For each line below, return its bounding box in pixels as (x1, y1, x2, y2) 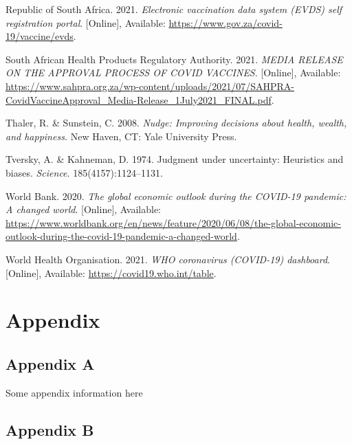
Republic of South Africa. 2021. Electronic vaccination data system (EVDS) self (5, 2, 342, 16)
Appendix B (5, 419, 94, 440)
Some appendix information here (5, 385, 143, 399)
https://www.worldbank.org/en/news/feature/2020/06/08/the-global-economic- (5, 215, 341, 230)
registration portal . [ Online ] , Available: (5, 15, 166, 30)
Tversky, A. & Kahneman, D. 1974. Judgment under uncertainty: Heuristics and (5, 152, 344, 166)
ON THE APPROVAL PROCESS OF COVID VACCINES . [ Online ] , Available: (5, 65, 341, 80)
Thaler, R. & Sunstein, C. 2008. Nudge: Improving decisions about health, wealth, (5, 115, 347, 130)
